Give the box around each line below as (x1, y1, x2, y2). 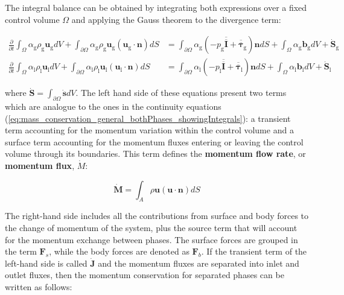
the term (5, 245, 37, 258)
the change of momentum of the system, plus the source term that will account (5, 221, 298, 233)
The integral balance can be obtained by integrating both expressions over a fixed (5, 1, 307, 13)
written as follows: (5, 280, 72, 293)
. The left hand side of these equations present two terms (75, 86, 287, 99)
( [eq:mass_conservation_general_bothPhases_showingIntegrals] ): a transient (5, 112, 291, 124)
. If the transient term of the (201, 245, 307, 258)
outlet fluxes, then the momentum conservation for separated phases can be (5, 268, 284, 281)
